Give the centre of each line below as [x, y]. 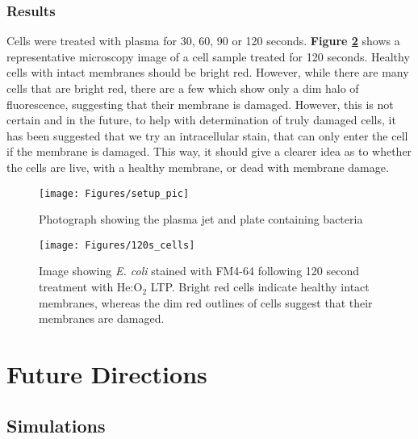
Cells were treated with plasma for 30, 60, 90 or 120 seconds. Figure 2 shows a [203, 41]
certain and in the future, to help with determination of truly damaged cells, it [201, 120]
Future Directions [107, 374]
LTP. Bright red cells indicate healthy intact [260, 287]
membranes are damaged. [102, 318]
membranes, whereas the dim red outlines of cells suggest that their [206, 302]
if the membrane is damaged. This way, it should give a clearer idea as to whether [209, 151]
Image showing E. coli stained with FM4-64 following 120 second [199, 271]
